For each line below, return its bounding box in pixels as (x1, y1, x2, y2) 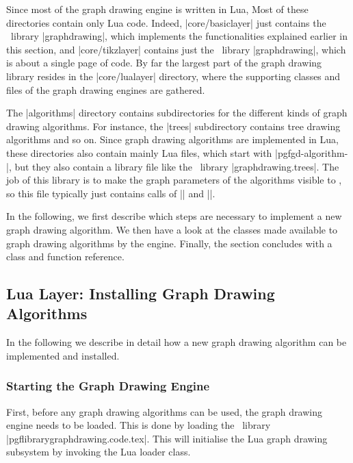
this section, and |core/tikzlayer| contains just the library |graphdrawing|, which (6, 42, 346, 56)
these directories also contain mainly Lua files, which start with (6, 145, 272, 160)
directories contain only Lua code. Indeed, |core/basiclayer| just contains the (6, 15, 326, 29)
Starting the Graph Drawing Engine (6, 377, 210, 395)
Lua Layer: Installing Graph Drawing (6, 283, 275, 304)
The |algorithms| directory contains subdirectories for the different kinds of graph (6, 105, 348, 120)
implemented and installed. (6, 348, 120, 362)
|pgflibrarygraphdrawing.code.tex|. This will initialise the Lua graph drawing (6, 431, 328, 445)
